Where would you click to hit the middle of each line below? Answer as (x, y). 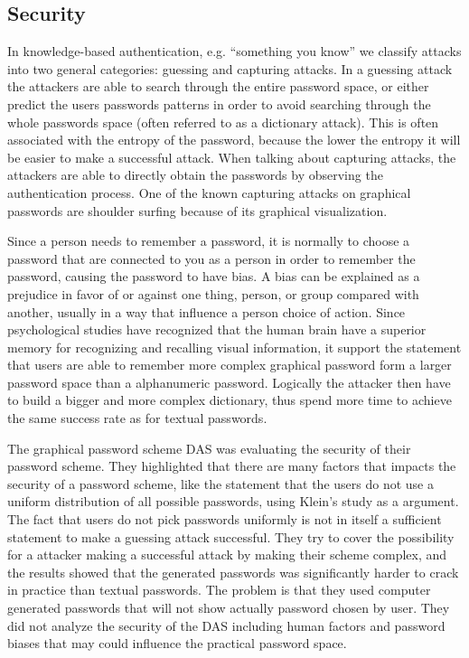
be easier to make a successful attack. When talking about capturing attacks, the (232, 157)
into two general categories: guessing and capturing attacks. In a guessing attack (230, 68)
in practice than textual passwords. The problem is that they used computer (219, 590)
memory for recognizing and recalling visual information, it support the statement (234, 347)
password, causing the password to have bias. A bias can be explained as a (214, 276)
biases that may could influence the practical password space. (177, 643)
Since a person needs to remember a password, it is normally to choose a (209, 241)
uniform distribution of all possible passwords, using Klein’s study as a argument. (233, 501)
